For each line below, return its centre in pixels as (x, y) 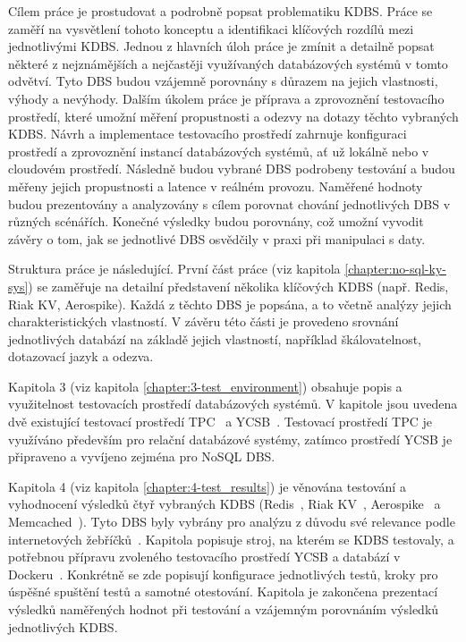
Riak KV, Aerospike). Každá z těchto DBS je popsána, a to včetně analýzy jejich (230, 304)
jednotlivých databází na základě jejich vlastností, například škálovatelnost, (215, 338)
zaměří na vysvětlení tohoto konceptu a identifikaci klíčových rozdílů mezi (211, 28)
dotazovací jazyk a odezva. (81, 356)
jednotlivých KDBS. (63, 626)
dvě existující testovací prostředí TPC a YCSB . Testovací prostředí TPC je (220, 422)
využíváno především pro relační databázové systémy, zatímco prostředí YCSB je (230, 439)
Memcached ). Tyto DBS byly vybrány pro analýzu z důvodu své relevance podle (232, 522)
